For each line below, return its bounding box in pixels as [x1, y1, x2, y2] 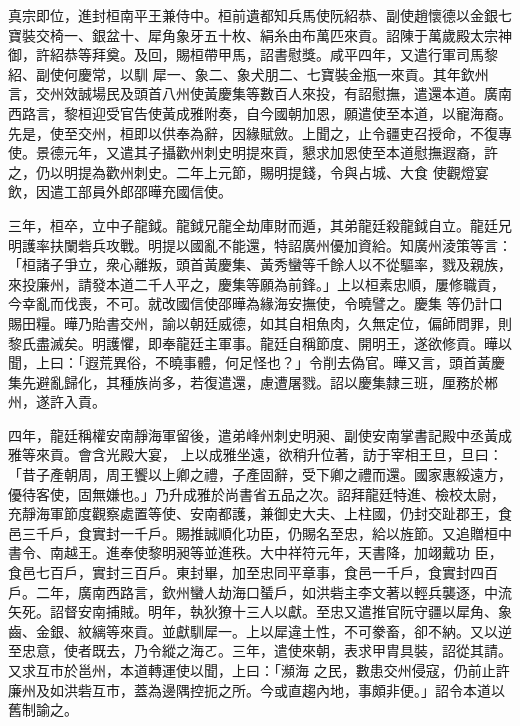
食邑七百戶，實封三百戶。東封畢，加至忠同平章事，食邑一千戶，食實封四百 [8, 562, 498, 583]
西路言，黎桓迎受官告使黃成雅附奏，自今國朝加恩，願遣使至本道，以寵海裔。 [8, 102, 512, 123]
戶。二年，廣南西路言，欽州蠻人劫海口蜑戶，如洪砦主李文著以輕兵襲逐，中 [8, 581, 498, 602]
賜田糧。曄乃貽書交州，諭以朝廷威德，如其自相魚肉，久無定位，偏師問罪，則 [8, 312, 512, 333]
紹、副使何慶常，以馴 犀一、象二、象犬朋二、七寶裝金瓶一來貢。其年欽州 [8, 63, 489, 84]
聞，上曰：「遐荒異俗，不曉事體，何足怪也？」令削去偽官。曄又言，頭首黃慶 [8, 352, 505, 373]
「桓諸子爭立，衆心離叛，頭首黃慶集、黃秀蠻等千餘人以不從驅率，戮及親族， [8, 254, 512, 275]
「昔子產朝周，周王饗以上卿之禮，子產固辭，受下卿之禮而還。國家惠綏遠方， [8, 464, 512, 485]
